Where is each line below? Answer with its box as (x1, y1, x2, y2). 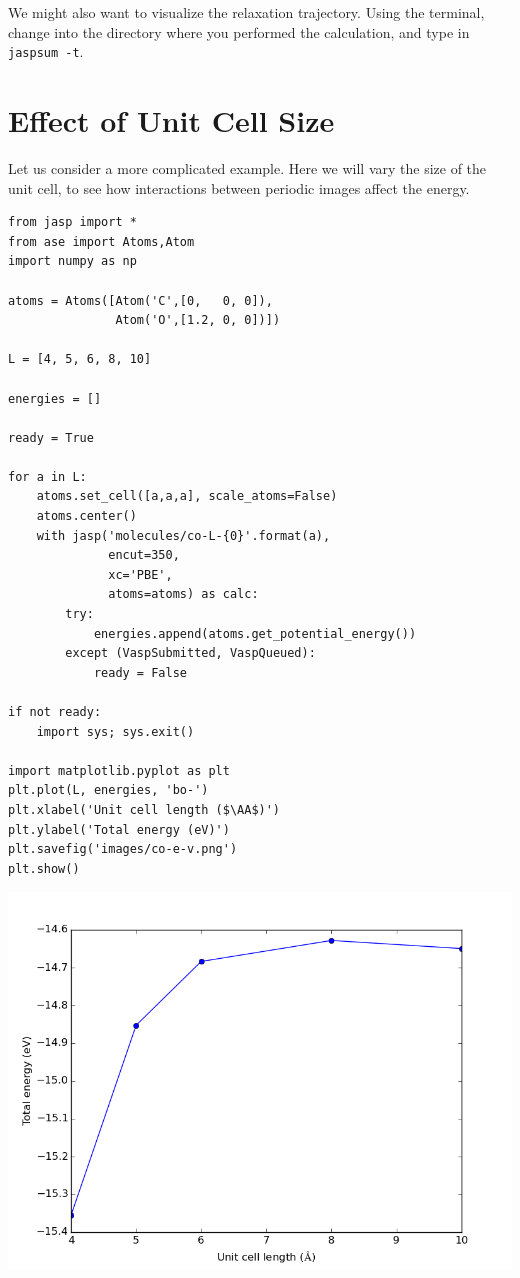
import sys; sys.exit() (36, 724, 195, 739)
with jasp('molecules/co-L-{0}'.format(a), (36, 528, 331, 543)
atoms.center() (36, 509, 137, 524)
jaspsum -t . (8, 41, 84, 62)
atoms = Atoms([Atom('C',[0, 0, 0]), (8, 293, 273, 308)
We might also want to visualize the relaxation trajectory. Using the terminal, (8, 2, 485, 22)
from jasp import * (8, 215, 137, 230)
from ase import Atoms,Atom (8, 234, 195, 249)
